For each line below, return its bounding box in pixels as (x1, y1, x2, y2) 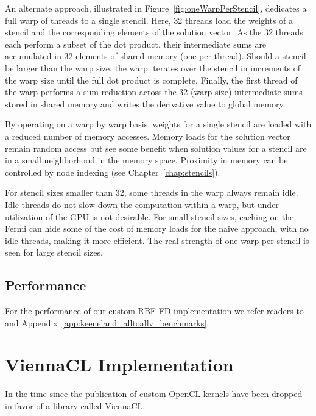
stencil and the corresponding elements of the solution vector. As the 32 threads (5, 26, 303, 38)
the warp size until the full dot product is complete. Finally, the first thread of (5, 73, 298, 86)
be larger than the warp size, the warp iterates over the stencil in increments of (5, 61, 301, 74)
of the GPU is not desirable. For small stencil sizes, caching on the (45, 210, 294, 223)
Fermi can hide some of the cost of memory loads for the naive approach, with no (5, 222, 309, 235)
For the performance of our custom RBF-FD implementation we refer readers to (5, 304, 304, 317)
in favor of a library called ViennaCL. (5, 399, 146, 412)
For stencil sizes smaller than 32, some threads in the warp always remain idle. (5, 186, 298, 199)
